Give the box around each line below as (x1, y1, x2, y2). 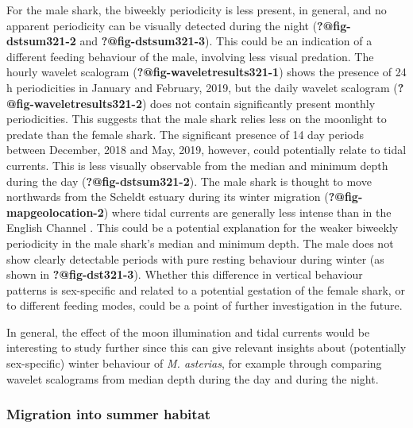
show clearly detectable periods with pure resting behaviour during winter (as (6, 250, 384, 267)
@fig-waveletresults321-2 (6, 94, 142, 111)
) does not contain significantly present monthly (141, 94, 376, 111)
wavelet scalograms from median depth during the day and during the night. (6, 370, 379, 387)
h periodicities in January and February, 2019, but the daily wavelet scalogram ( (6, 79, 398, 95)
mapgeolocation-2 (6, 203, 104, 220)
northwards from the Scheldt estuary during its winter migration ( (6, 188, 329, 205)
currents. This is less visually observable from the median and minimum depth (6, 156, 388, 173)
